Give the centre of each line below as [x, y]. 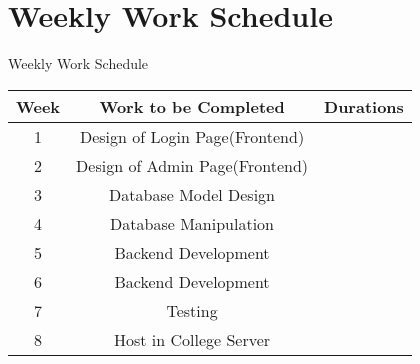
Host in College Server [192, 339]
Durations [364, 106]
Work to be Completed [192, 106]
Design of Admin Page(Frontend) [192, 165]
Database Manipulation [192, 223]
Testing [192, 310]
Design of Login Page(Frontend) [192, 136]
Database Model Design [192, 194]
